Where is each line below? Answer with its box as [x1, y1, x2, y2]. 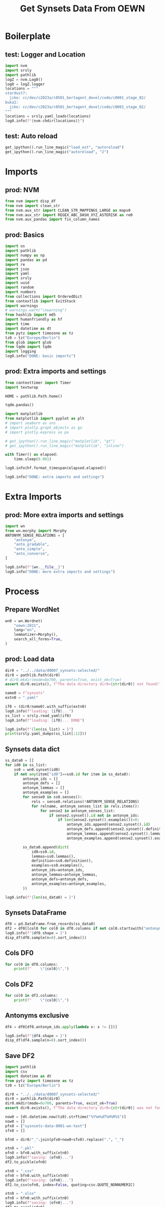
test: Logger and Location [5, 50, 86, 59]
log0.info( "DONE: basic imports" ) [5, 354, 76, 359]
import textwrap [5, 385, 38, 390]
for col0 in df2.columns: [5, 993, 58, 998]
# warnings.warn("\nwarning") [5, 308, 67, 313]
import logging [5, 349, 36, 354]
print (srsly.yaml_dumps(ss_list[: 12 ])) [5, 731, 87, 736]
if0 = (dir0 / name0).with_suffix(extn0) [5, 704, 87, 709]
